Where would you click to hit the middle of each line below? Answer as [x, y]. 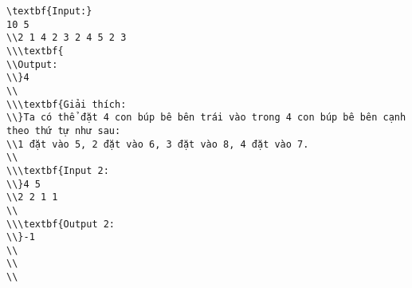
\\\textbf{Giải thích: [67, 104]
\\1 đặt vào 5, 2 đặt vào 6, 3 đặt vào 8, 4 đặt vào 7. [158, 144]
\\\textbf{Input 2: [58, 170]
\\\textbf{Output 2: [61, 224]
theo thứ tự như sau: [64, 130]
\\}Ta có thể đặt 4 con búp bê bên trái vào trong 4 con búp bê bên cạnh [206, 118]
